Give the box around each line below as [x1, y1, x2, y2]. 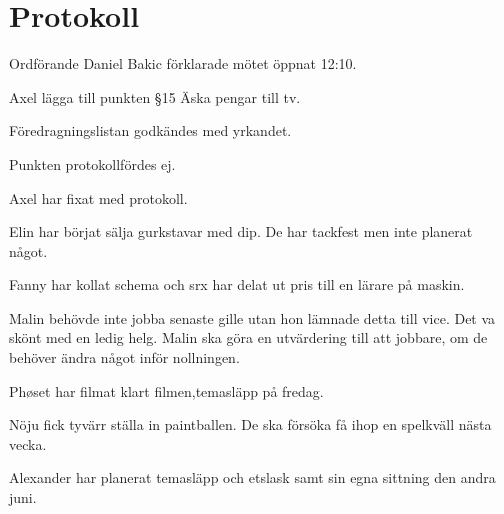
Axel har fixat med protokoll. [9, 187, 188, 208]
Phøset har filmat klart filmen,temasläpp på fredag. [9, 380, 324, 401]
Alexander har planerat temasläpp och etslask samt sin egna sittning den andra [9, 467, 496, 488]
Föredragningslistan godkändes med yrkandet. [9, 120, 292, 141]
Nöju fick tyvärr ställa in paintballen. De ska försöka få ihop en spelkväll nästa [9, 414, 492, 435]
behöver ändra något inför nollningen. [9, 347, 240, 368]
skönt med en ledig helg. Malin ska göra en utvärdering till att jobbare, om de [9, 327, 488, 348]
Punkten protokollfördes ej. [9, 153, 176, 174]
